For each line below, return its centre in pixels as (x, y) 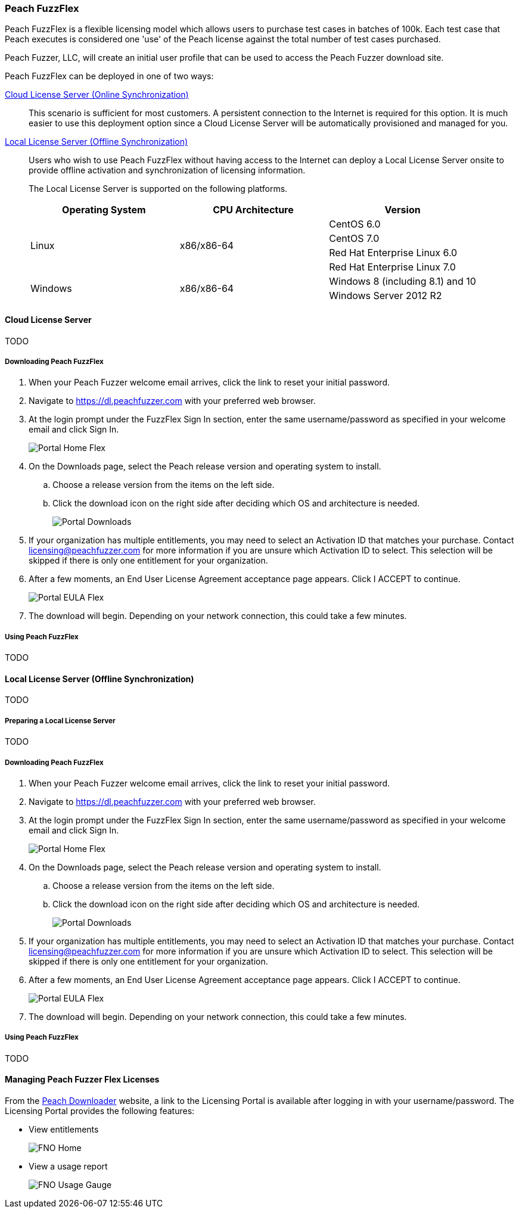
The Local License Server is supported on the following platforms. (158, 189)
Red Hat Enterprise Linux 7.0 (392, 267)
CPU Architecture (253, 210)
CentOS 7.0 (354, 239)
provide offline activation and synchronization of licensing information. (167, 170)
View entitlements (64, 1129)
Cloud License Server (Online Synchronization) (97, 95)
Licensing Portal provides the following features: (100, 1111)
